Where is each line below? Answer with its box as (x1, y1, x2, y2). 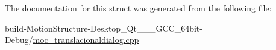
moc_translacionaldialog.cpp (33, 33, 139, 46)
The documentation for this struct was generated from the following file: (5, 2, 272, 14)
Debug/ (5, 33, 33, 46)
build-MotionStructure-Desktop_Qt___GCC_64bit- (5, 21, 202, 34)
